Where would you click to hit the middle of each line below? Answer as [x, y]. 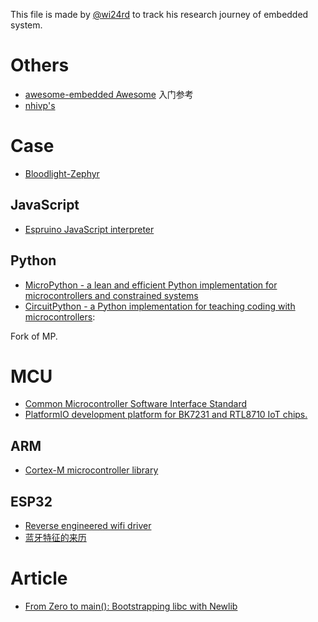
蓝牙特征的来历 [55, 538]
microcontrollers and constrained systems [111, 295]
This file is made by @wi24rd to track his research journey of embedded [159, 14]
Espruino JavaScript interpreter [89, 229]
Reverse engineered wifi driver [88, 526]
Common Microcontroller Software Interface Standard [136, 404]
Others [40, 65]
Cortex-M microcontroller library [91, 470]
